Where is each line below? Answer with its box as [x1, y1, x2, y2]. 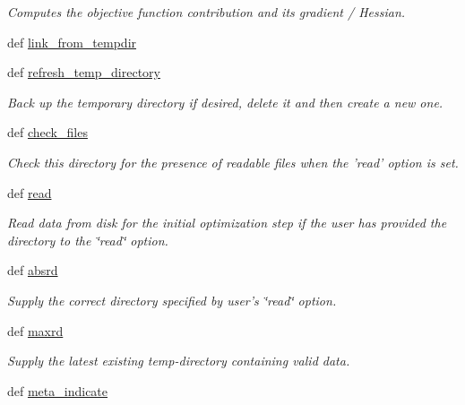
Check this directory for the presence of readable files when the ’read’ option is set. [7, 152, 459, 171]
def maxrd [7, 321, 64, 340]
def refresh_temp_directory [7, 63, 160, 82]
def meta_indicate [7, 381, 108, 400]
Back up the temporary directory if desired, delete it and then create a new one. [7, 92, 443, 111]
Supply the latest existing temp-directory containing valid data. [7, 351, 350, 370]
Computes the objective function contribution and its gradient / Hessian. [7, 3, 406, 21]
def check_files [7, 123, 88, 142]
